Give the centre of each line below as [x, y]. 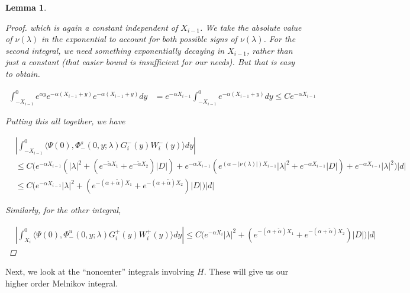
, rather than [269, 50]
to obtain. [23, 73]
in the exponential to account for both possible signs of [139, 39]
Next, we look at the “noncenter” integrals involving [100, 271]
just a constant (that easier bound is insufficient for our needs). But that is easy [150, 62]
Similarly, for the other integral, [63, 210]
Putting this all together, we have [65, 120]
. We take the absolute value [251, 27]
